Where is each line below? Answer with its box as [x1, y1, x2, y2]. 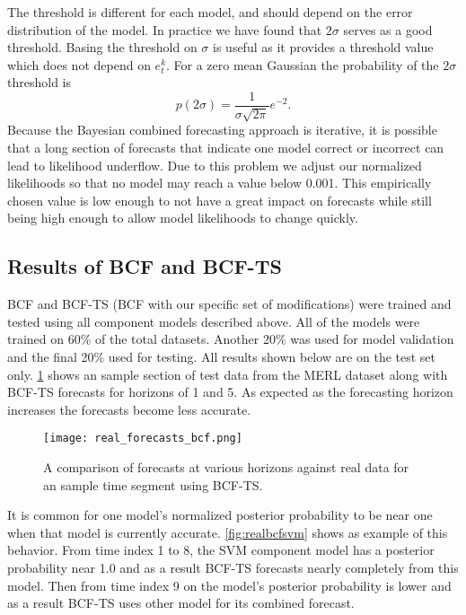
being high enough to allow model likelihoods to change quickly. [7, 208, 358, 227]
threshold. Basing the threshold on [7, 38, 198, 57]
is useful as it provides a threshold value [213, 38, 434, 57]
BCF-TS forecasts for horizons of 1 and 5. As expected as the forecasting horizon [7, 382, 453, 401]
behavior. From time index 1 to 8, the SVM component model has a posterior [7, 540, 435, 559]
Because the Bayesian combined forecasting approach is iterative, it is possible [7, 120, 437, 139]
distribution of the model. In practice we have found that [7, 20, 322, 39]
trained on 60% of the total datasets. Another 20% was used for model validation [7, 329, 454, 348]
